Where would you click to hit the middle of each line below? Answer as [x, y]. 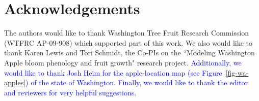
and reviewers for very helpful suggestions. [70, 92]
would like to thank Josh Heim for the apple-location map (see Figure [113, 72]
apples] [15, 82]
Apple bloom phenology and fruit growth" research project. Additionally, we [123, 62]
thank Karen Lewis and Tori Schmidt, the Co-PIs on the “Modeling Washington [129, 53]
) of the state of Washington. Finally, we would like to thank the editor [137, 82]
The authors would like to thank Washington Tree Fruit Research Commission [127, 33]
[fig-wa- [237, 72]
